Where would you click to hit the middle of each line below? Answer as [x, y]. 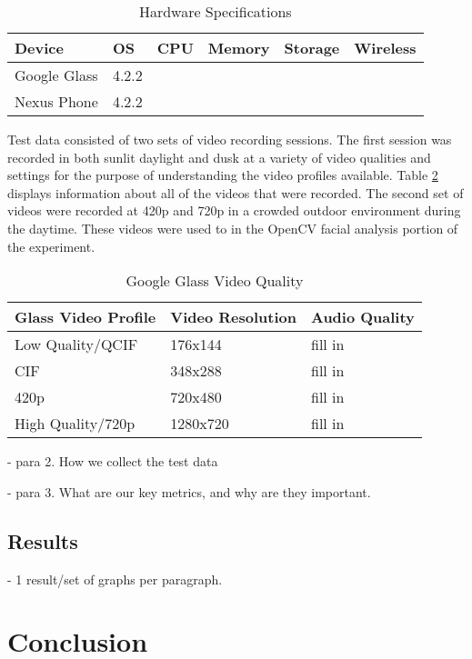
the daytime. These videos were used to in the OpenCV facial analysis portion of [233, 228]
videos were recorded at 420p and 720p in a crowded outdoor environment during [234, 210]
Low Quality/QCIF [76, 344]
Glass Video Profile [85, 317]
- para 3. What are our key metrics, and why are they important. [189, 491]
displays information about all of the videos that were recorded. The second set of [236, 192]
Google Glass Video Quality [215, 281]
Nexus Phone [56, 101]
